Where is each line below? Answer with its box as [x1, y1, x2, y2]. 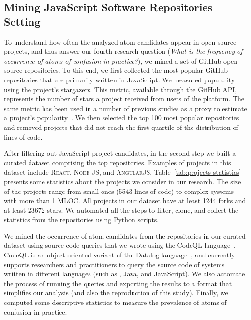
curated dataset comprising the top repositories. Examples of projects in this [4, 157, 231, 167]
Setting [4, 14, 41, 29]
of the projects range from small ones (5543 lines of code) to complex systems [4, 186, 234, 196]
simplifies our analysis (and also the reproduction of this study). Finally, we [4, 288, 228, 298]
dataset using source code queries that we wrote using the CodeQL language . [4, 240, 236, 250]
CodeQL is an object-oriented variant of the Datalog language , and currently [4, 250, 235, 260]
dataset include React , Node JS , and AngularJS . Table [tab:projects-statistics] [4, 167, 241, 177]
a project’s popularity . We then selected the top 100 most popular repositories [4, 112, 239, 123]
